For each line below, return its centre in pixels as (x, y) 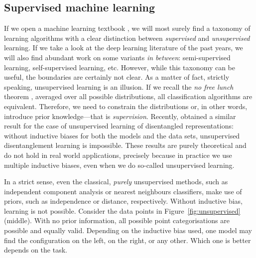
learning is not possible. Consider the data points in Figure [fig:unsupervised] (122, 210)
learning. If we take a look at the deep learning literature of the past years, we (124, 48)
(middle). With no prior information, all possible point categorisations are (117, 220)
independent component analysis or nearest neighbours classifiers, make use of (123, 191)
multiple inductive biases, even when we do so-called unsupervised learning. (119, 165)
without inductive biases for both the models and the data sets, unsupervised (122, 135)
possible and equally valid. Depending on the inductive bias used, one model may (128, 230)
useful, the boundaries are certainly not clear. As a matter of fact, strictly (117, 77)
